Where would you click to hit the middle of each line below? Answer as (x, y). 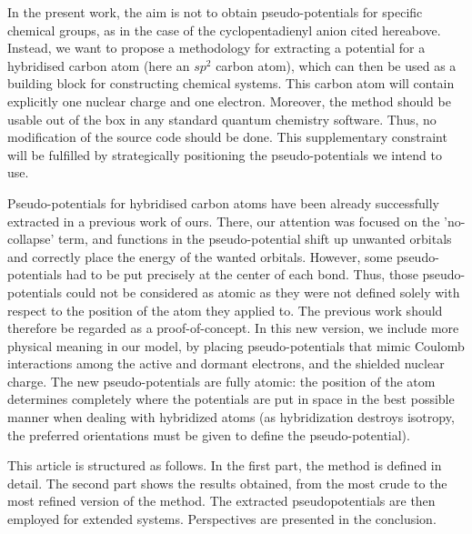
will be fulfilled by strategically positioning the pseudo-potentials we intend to (225, 154)
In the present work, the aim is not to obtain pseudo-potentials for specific (215, 12)
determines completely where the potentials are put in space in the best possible (231, 399)
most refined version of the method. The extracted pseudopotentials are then (221, 501)
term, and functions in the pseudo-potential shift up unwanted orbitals (255, 239)
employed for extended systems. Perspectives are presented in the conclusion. (222, 519)
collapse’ (31, 239)
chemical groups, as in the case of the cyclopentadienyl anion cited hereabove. (224, 30)
